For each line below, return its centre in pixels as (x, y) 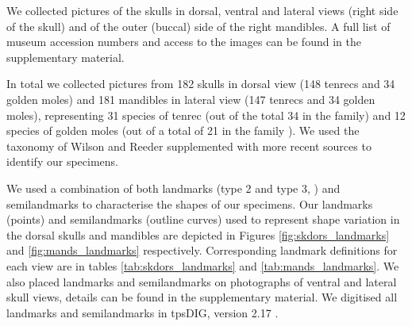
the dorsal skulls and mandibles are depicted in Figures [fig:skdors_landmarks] (198, 234)
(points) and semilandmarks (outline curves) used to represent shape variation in (203, 219)
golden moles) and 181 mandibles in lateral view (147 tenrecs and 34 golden (191, 99)
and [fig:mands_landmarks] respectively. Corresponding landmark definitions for (202, 250)
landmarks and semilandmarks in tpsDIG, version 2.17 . (142, 312)
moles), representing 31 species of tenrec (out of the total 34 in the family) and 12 (206, 115)
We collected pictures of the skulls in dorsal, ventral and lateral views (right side (202, 10)
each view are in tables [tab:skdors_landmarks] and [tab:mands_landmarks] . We (203, 265)
